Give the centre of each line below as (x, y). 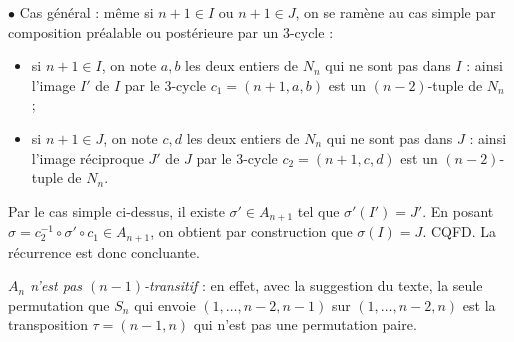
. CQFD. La (459, 231)
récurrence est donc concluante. (104, 251)
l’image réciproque (87, 157)
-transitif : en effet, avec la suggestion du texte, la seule (313, 285)
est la (479, 304)
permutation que (59, 304)
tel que (318, 210)
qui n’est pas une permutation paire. (305, 324)
